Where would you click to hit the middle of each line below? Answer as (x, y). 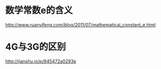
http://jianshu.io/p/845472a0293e (41, 61)
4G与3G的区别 (36, 47)
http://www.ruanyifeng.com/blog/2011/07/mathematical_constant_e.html (80, 25)
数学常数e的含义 (39, 10)
